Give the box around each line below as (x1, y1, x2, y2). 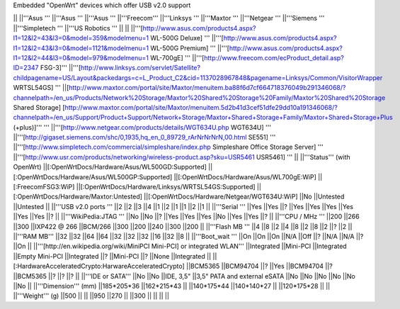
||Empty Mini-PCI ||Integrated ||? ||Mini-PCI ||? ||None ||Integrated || (13, 252, 212, 260)
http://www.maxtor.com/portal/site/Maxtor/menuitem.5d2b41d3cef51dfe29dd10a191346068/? (64, 103, 338, 111)
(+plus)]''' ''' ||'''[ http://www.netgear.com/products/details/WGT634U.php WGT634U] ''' (13, 123, 272, 131)
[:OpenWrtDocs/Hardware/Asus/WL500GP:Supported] (13, 172, 173, 181)
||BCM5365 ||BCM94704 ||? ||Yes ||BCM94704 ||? (186, 262, 333, 271)
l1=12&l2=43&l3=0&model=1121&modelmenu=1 (13, 43, 149, 52)
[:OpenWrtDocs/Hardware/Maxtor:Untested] (13, 192, 143, 201)
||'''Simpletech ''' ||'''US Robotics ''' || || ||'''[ (13, 23, 143, 32)
